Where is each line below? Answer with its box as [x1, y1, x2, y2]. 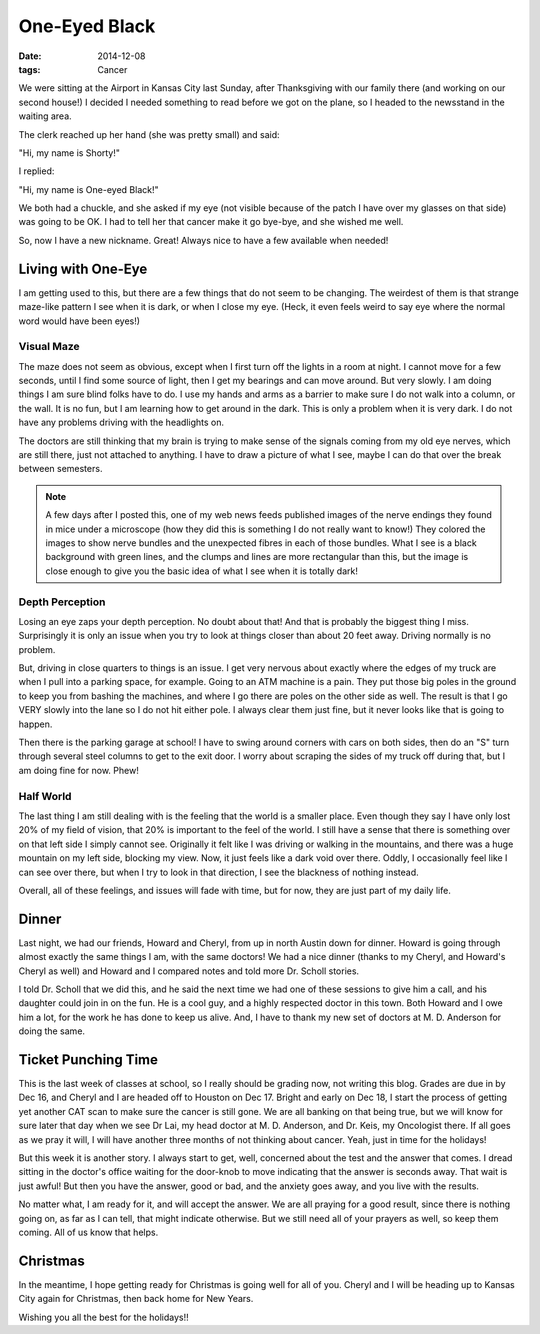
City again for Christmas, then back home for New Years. [18, 1293, 254, 1305]
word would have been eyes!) [18, 315, 140, 327]
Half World [18, 789, 72, 803]
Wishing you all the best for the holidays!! [18, 1311, 189, 1323]
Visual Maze [18, 340, 80, 354]
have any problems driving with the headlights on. [18, 416, 225, 429]
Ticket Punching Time [18, 1051, 159, 1068]
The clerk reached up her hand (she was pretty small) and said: [18, 128, 280, 140]
